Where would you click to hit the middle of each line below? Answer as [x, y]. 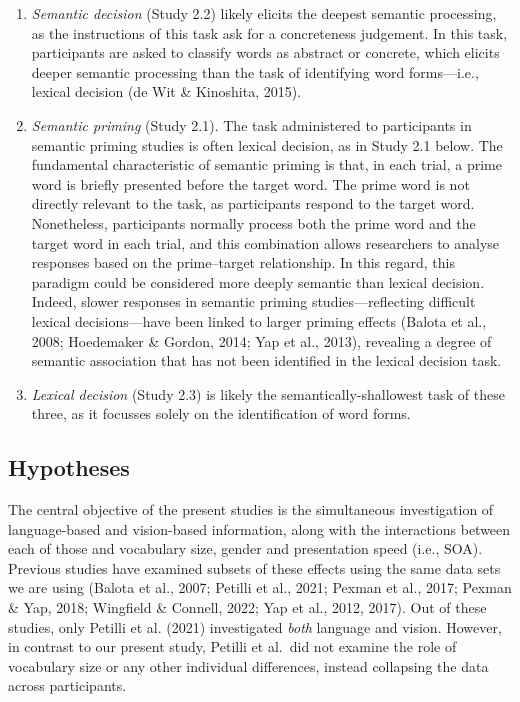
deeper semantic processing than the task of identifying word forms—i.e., [255, 71]
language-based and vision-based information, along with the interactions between [259, 528]
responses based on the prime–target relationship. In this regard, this [243, 262]
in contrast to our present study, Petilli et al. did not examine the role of [232, 646]
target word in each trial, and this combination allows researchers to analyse [265, 242]
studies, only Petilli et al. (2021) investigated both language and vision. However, [255, 626]
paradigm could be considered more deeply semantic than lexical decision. [258, 281]
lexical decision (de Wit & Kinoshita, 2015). [166, 91]
